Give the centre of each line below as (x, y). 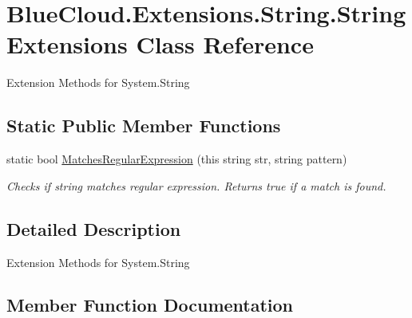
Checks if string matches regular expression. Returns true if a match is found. (196, 185)
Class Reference (225, 44)
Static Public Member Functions (144, 126)
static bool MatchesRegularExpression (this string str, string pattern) (177, 159)
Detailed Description (94, 228)
